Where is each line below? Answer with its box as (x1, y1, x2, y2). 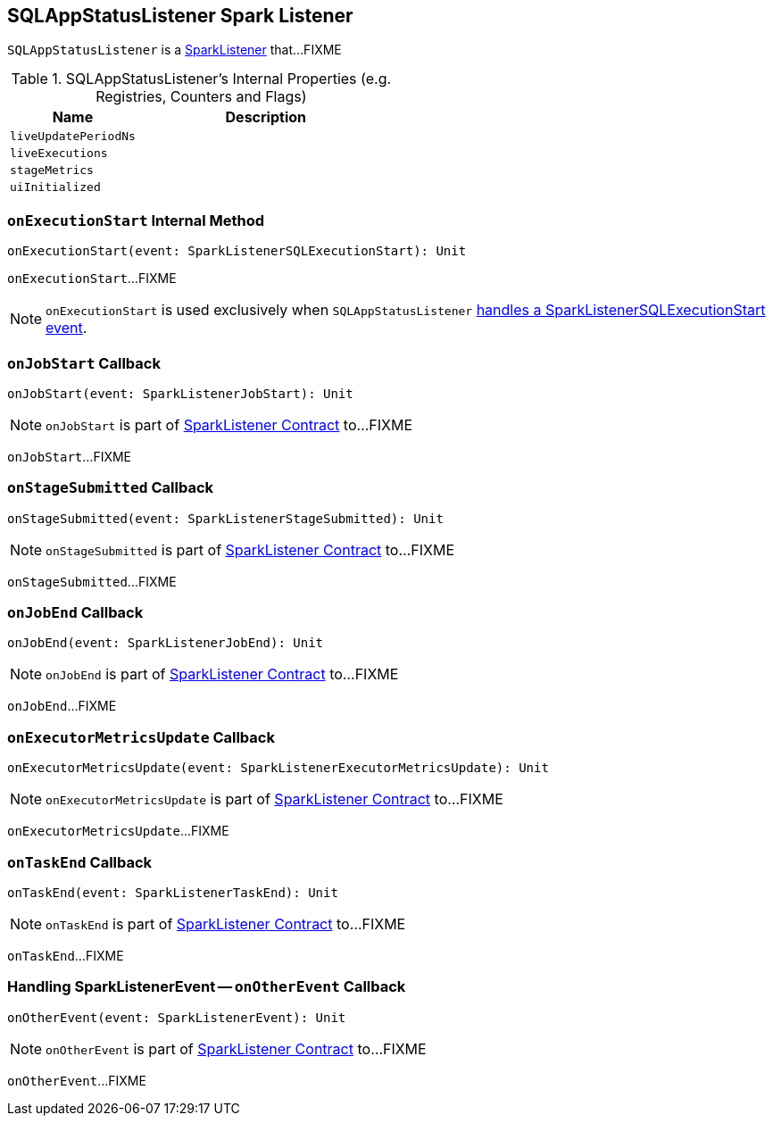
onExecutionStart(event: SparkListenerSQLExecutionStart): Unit (7, 244, 467, 259)
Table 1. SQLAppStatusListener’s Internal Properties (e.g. (11, 70, 392, 88)
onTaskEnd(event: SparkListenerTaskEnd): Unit (7, 885, 338, 900)
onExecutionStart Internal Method (7, 211, 265, 229)
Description (225, 108, 306, 127)
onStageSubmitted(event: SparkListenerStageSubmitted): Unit (7, 511, 444, 526)
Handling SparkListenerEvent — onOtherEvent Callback (7, 977, 406, 996)
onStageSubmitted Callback (7, 478, 214, 497)
